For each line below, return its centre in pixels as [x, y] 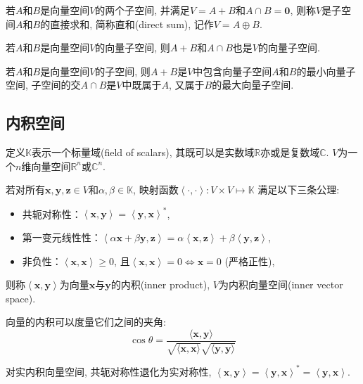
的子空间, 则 [123, 71]
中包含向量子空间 [233, 71]
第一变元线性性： [62, 237]
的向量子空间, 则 [133, 47]
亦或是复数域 [290, 152]
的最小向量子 [326, 71]
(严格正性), [250, 261]
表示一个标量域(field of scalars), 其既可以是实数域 [143, 152]
